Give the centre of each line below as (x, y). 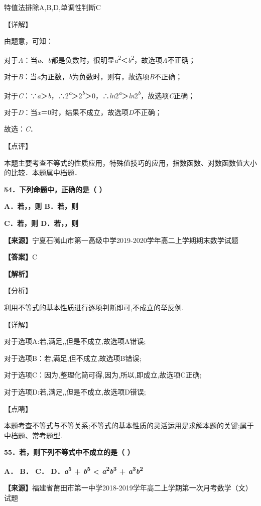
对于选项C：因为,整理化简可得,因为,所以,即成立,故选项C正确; (103, 375)
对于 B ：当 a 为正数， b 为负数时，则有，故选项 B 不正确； (93, 77)
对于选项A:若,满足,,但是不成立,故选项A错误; (75, 341)
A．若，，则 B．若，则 (41, 206)
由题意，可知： (29, 41)
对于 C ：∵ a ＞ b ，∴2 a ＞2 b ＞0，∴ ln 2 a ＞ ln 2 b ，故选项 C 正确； (100, 94)
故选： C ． (21, 129)
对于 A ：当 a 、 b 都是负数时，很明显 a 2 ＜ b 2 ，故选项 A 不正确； (100, 59)
